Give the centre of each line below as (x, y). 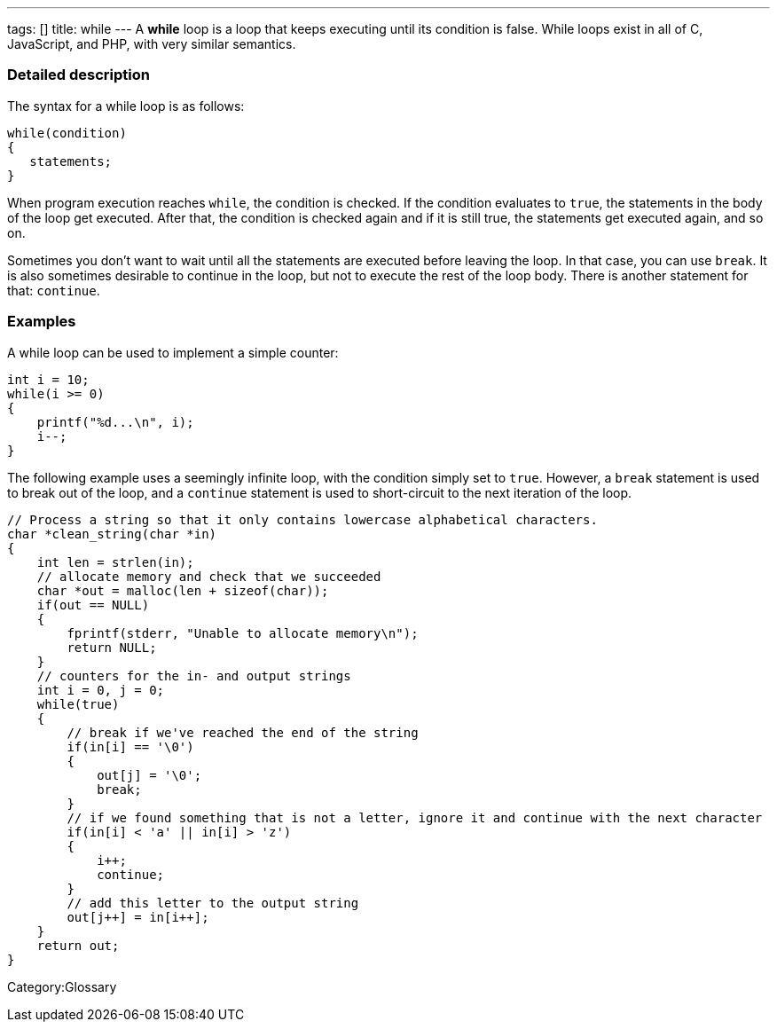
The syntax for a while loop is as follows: (126, 106)
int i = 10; (48, 379)
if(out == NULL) (93, 605)
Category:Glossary (62, 986)
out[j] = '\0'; (149, 775)
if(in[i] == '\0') (130, 746)
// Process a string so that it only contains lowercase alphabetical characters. (302, 519)
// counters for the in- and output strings (194, 676)
